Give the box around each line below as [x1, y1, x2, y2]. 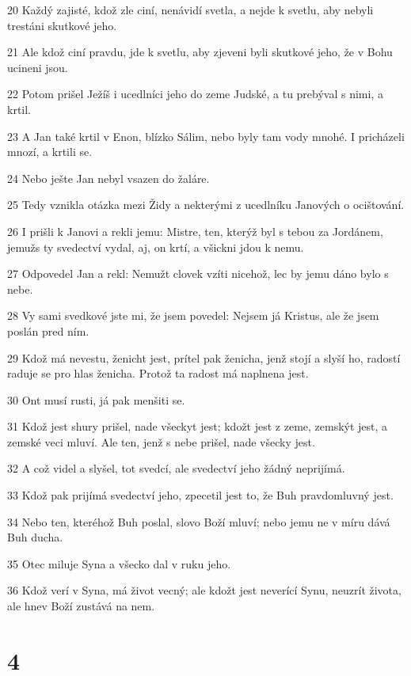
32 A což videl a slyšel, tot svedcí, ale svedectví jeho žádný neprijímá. [7, 460, 345, 477]
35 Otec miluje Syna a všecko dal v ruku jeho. [7, 555, 231, 572]
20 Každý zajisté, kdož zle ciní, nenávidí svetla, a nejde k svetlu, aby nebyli [7, 2, 374, 17]
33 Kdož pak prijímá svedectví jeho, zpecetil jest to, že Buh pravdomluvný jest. [7, 487, 394, 503]
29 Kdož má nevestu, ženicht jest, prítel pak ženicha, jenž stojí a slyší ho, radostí [7, 349, 401, 366]
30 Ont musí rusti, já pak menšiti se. [7, 391, 185, 408]
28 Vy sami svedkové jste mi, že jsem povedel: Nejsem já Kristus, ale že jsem [7, 307, 379, 324]
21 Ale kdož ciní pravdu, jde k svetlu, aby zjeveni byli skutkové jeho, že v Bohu [7, 44, 393, 60]
